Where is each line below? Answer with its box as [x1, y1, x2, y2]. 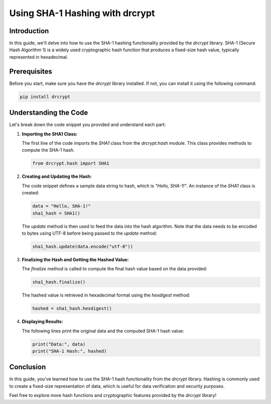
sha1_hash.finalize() [32, 279, 86, 285]
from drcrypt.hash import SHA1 [32, 161, 110, 166]
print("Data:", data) [32, 341, 86, 347]
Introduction [9, 27, 49, 35]
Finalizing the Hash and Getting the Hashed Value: [22, 256, 129, 262]
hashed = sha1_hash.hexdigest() [32, 306, 112, 312]
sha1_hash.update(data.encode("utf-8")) [32, 244, 133, 249]
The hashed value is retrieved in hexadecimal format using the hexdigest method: [22, 292, 190, 298]
